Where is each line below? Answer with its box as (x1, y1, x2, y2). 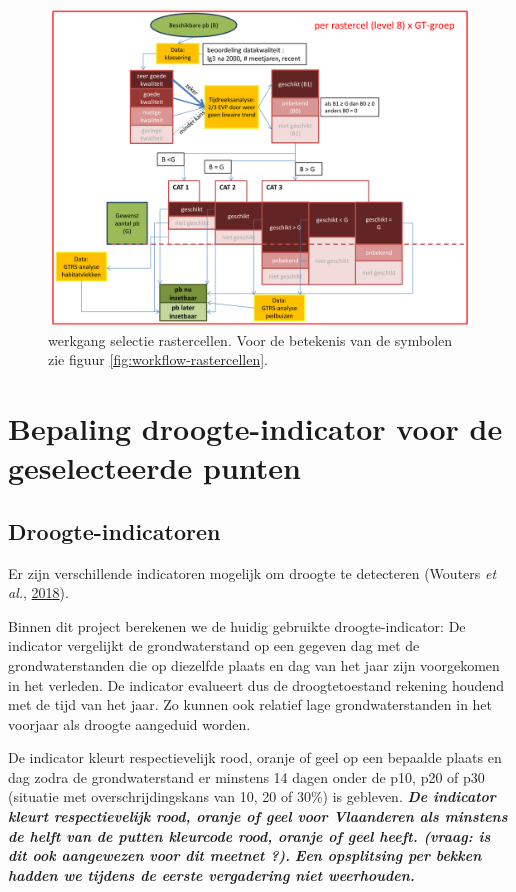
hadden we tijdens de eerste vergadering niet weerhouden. (8, 864, 415, 885)
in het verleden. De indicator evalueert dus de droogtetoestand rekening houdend (8, 674, 505, 695)
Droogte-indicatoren (8, 515, 221, 546)
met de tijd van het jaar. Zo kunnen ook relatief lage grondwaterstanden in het (8, 694, 493, 715)
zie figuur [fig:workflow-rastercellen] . (48, 349, 268, 370)
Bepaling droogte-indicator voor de (8, 407, 503, 448)
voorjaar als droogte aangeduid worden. (8, 713, 251, 734)
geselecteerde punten (8, 447, 301, 488)
